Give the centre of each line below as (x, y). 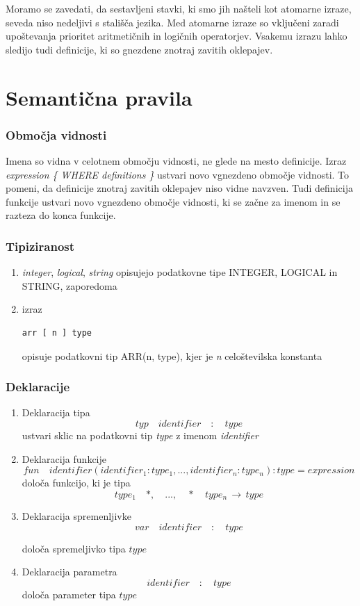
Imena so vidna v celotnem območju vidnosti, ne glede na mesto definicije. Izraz (176, 160)
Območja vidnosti (56, 134)
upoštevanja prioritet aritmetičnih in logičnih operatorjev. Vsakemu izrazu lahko (177, 36)
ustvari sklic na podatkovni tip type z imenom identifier (140, 435)
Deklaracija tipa (56, 412)
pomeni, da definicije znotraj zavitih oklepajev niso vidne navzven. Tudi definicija (179, 188)
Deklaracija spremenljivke (76, 516)
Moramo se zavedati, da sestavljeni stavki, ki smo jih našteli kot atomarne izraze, (179, 8)
